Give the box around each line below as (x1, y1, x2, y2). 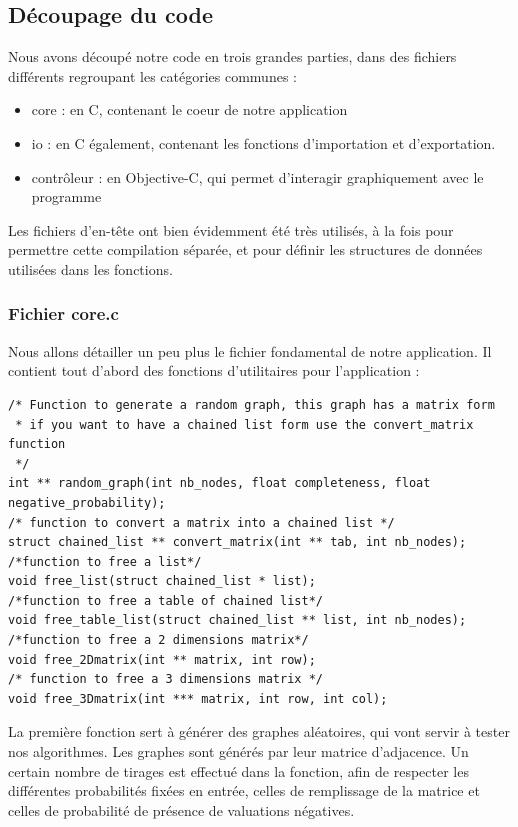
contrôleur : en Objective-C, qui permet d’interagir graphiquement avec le (31, 166, 484, 187)
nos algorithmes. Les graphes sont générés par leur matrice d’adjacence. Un (8, 741, 469, 762)
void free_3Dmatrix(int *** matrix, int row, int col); (8, 691, 388, 706)
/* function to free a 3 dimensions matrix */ (8, 672, 323, 687)
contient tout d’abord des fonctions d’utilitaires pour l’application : (8, 360, 420, 381)
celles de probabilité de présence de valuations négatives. (8, 799, 355, 820)
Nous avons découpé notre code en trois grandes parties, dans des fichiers (8, 46, 457, 67)
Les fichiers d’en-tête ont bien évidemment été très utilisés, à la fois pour (8, 219, 454, 240)
